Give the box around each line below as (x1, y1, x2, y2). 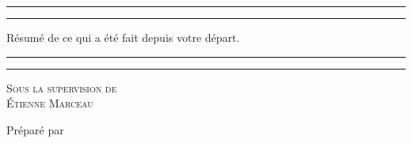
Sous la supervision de (6, 79, 117, 96)
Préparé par (6, 121, 64, 137)
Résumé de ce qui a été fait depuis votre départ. (6, 29, 240, 45)
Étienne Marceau (6, 95, 93, 111)
